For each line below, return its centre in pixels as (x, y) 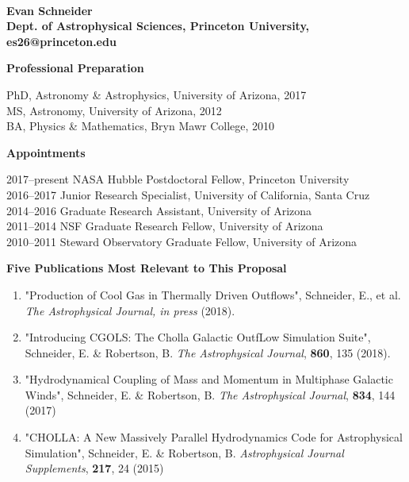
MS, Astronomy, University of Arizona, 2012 (114, 110)
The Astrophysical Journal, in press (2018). (130, 310)
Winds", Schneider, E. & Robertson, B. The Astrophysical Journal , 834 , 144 (210, 394)
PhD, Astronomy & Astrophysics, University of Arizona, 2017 (157, 94)
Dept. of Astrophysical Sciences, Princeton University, (158, 26)
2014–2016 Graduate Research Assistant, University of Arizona (159, 210)
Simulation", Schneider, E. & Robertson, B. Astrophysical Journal (184, 452)
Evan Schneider (50, 10)
